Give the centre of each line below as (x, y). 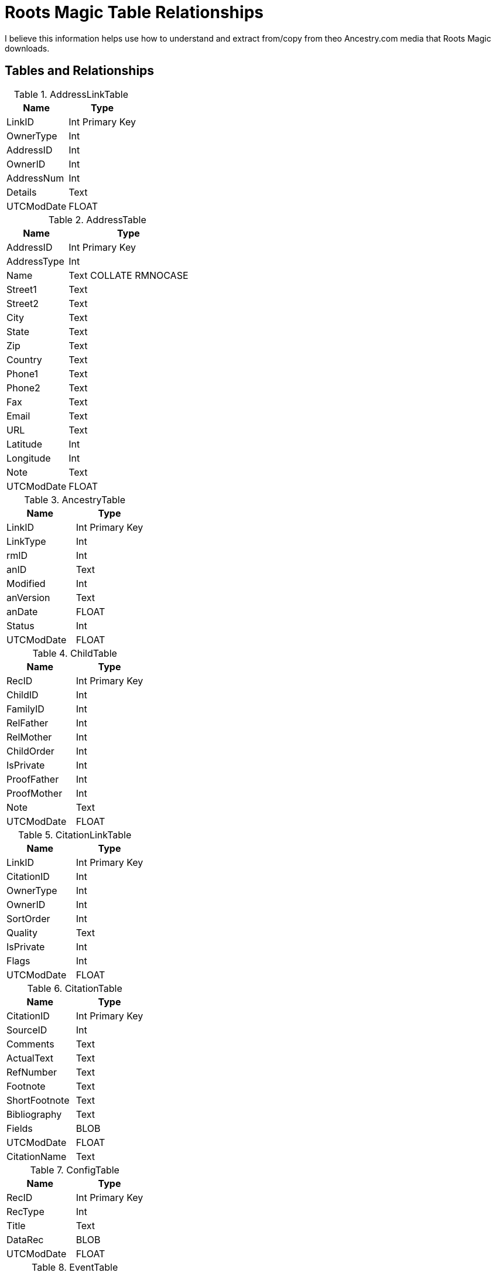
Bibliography (34, 1114)
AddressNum (35, 178)
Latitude (24, 444)
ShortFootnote (38, 1100)
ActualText (30, 1058)
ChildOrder (30, 751)
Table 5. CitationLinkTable (75, 835)
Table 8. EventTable (75, 1267)
